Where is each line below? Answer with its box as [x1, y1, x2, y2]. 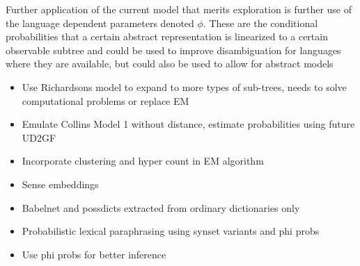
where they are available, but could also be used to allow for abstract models [6, 56, 334, 71]
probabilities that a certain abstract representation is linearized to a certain [6, 29, 328, 44]
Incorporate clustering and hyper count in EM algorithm [22, 153, 264, 168]
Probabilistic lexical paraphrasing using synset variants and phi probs [22, 224, 320, 238]
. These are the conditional [203, 15, 318, 30]
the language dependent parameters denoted [6, 15, 194, 30]
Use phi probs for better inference [22, 247, 166, 261]
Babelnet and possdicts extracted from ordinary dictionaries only [22, 200, 300, 215]
